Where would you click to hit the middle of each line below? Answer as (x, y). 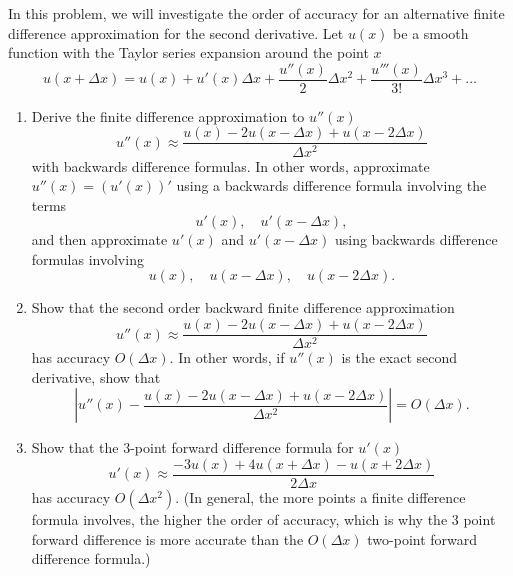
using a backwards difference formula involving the (331, 185)
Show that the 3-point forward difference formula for (192, 447)
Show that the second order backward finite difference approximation (243, 307)
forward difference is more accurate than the (167, 538)
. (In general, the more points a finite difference (320, 496)
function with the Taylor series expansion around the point (188, 52)
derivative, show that (96, 376)
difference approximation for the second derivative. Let (176, 32)
